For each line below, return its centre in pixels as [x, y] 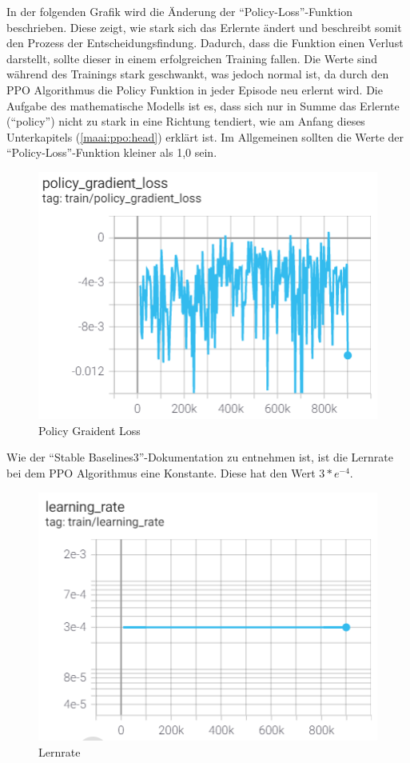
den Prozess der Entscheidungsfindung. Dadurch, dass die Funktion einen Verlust [205, 43]
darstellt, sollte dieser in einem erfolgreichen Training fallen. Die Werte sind [192, 58]
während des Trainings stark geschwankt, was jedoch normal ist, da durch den [198, 74]
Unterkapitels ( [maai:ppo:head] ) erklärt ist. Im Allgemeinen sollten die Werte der [205, 136]
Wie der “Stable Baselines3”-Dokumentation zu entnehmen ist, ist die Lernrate [200, 457]
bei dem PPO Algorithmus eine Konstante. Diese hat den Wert [161, 472]
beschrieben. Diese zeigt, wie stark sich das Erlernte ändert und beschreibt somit [204, 27]
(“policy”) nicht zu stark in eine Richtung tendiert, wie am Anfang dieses [186, 121]
